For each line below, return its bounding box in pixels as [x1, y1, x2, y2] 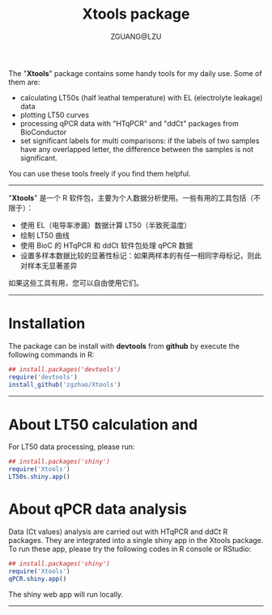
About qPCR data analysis [8, 500, 188, 519]
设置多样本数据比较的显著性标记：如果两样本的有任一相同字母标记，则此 [19, 250, 261, 260]
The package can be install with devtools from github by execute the [8, 341, 240, 350]
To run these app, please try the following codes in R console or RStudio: [8, 544, 252, 553]
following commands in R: [8, 350, 95, 359]
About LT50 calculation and [8, 415, 198, 434]
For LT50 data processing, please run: [8, 442, 135, 452]
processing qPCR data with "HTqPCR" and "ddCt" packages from [19, 118, 239, 128]
